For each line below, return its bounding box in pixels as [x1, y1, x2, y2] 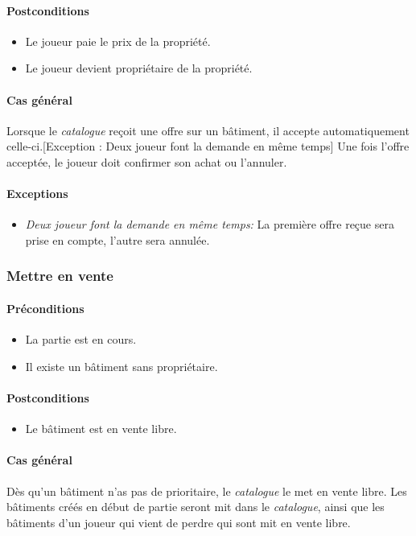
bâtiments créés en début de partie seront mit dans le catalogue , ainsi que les [6, 498, 385, 515]
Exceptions [6, 185, 68, 202]
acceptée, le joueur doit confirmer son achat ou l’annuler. [6, 153, 287, 170]
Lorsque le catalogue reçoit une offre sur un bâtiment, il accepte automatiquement [6, 122, 410, 138]
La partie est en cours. [25, 331, 137, 348]
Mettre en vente [6, 266, 113, 286]
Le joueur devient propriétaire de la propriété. [25, 60, 253, 76]
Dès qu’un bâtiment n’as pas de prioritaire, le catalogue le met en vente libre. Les [6, 482, 407, 499]
